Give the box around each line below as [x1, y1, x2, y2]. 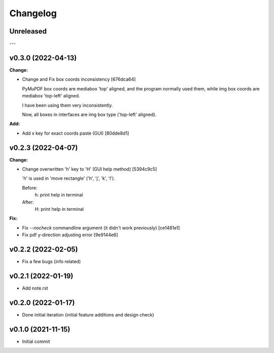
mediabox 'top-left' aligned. [22, 93, 80, 99]
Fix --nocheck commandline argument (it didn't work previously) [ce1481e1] [22, 224, 180, 231]
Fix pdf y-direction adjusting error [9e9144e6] [22, 232, 118, 238]
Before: [22, 184, 38, 190]
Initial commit [22, 338, 50, 344]
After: [22, 199, 34, 205]
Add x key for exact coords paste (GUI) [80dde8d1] [22, 130, 129, 136]
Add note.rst [22, 285, 48, 291]
